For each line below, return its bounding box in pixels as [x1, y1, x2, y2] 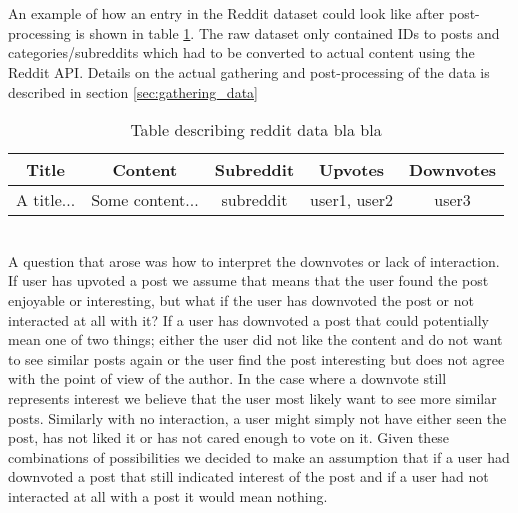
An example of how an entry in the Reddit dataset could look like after [8, 3, 445, 24]
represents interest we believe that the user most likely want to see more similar [8, 387, 497, 408]
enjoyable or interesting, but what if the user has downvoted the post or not [8, 289, 474, 310]
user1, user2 [310, 188, 394, 212]
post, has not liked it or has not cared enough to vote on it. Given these [8, 427, 450, 448]
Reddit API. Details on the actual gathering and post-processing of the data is [8, 61, 490, 82]
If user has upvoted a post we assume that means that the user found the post [8, 270, 489, 291]
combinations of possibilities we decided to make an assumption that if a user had [8, 446, 510, 467]
